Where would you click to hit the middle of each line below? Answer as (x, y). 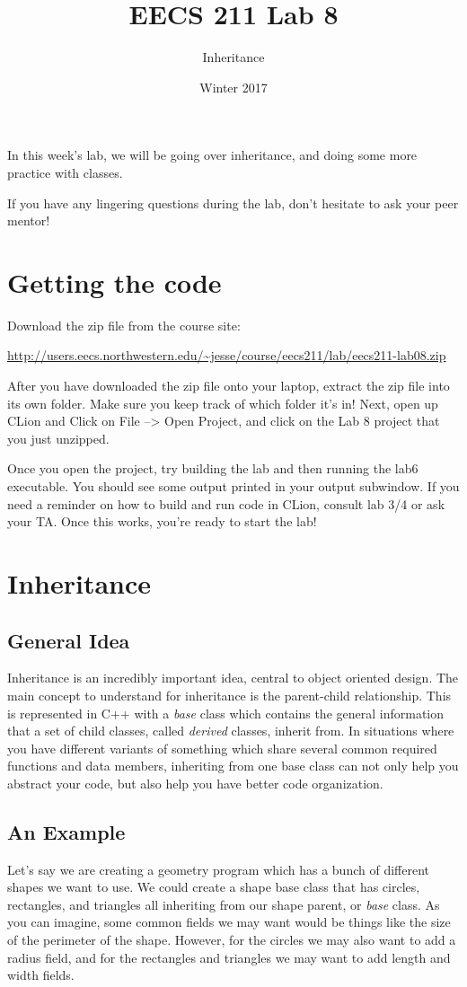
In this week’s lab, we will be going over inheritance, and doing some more (212, 155)
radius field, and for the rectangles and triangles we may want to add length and (229, 957)
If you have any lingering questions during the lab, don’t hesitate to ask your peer (233, 203)
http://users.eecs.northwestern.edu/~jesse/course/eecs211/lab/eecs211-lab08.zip (227, 355)
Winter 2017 (233, 87)
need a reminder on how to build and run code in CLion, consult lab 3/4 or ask (226, 503)
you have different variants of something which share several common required (222, 748)
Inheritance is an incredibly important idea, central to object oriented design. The (233, 678)
